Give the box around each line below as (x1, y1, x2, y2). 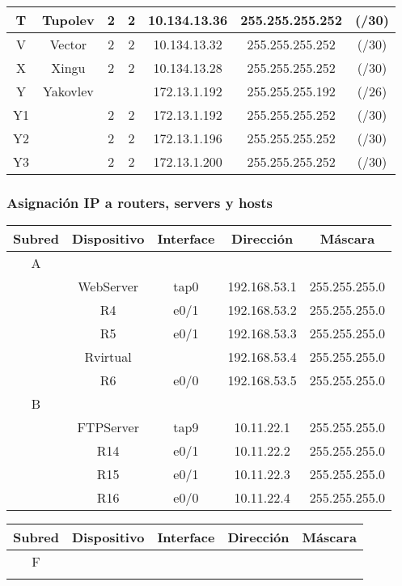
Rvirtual (84, 347, 132, 367)
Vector (49, 35, 87, 53)
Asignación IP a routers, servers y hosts (6, 192, 273, 212)
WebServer (78, 277, 139, 296)
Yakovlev (43, 82, 94, 100)
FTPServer (77, 418, 139, 437)
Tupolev (42, 11, 95, 29)
